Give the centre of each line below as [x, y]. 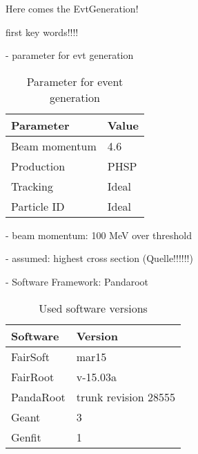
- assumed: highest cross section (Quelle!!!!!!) [99, 258]
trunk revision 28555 [126, 396]
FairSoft [30, 356]
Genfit [26, 437]
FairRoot [33, 376]
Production [38, 166]
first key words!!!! [42, 32]
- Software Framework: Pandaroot [77, 281]
